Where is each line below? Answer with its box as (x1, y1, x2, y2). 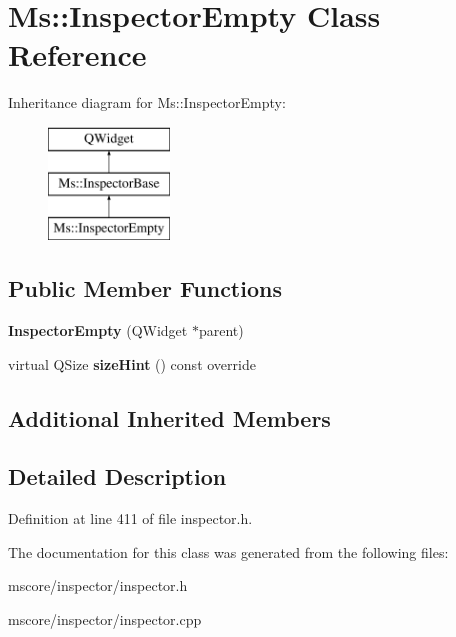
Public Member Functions (8, 273, 282, 304)
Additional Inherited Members (8, 402, 331, 433)
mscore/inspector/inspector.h (8, 575, 188, 596)
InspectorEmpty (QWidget (8, 320, 188, 341)
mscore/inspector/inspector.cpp (8, 609, 202, 630)
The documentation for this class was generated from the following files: (8, 541, 449, 562)
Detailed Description (8, 461, 227, 492)
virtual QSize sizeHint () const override (8, 353, 256, 374)
